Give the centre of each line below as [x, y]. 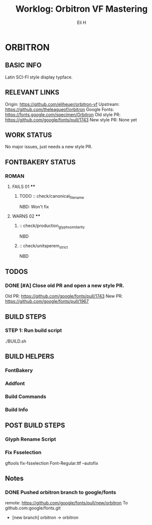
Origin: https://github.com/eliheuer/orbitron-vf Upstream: [62, 104]
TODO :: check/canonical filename [51, 197]
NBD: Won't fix [34, 206]
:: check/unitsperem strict [43, 246]
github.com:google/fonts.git [33, 508]
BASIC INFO [23, 65]
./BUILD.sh [16, 341]
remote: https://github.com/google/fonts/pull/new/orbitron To [67, 503]
